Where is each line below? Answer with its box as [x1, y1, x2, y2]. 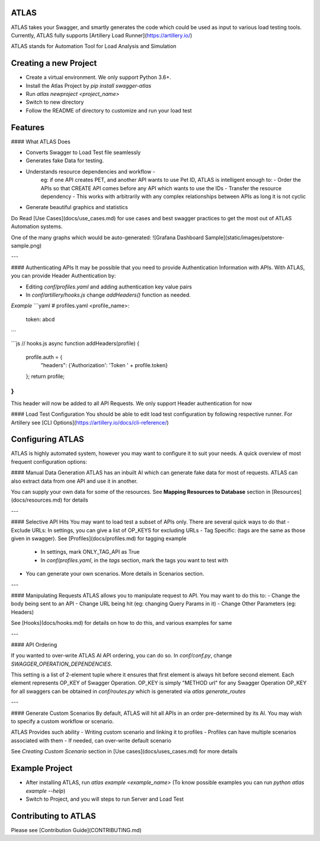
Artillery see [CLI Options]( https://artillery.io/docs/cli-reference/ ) [11, 419, 169, 426]
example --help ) [25, 787, 66, 794]
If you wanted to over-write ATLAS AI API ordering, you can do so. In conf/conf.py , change [11, 652, 232, 659]
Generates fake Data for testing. [25, 157, 104, 164]
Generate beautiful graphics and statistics [25, 204, 129, 211]
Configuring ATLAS [11, 434, 84, 444]
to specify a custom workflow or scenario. [11, 718, 114, 725]
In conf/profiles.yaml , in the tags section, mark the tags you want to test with [40, 557, 228, 564]
